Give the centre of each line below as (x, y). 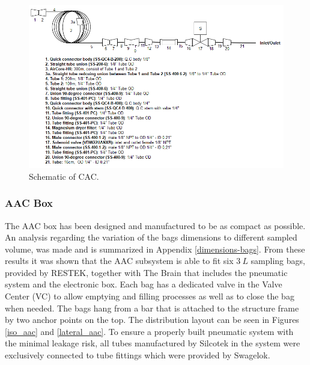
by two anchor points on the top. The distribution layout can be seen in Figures (152, 320)
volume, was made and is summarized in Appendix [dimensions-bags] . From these (155, 249)
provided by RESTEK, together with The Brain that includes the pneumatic (146, 272)
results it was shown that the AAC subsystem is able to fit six (119, 261)
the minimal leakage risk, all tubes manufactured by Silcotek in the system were (153, 343)
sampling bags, (278, 261)
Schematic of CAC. (64, 176)
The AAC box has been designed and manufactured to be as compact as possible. (155, 225)
